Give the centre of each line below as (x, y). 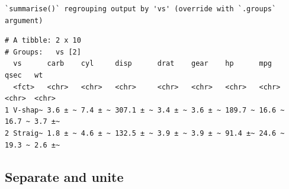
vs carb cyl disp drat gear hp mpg (143, 64)
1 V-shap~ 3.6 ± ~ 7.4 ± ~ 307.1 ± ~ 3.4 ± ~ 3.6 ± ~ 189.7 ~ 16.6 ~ (145, 110)
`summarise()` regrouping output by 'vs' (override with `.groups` (141, 9)
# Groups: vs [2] (43, 52)
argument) (24, 20)
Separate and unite (64, 176)
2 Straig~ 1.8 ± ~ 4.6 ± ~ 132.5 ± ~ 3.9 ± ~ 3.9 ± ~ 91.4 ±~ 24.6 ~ (145, 133)
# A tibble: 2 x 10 (43, 41)
